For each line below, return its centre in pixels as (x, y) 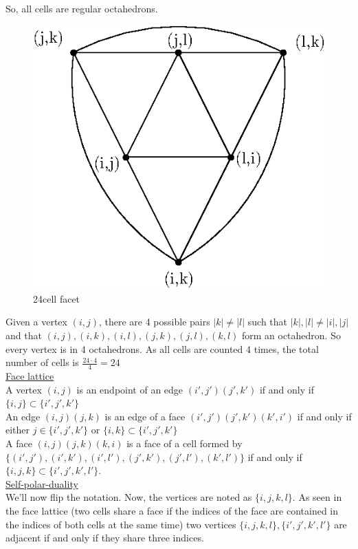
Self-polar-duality (42, 483)
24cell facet (57, 298)
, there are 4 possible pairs (154, 322)
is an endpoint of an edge (130, 389)
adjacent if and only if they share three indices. (105, 538)
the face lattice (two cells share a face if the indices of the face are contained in (172, 510)
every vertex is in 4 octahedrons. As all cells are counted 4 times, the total (162, 348)
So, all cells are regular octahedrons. (82, 8)
